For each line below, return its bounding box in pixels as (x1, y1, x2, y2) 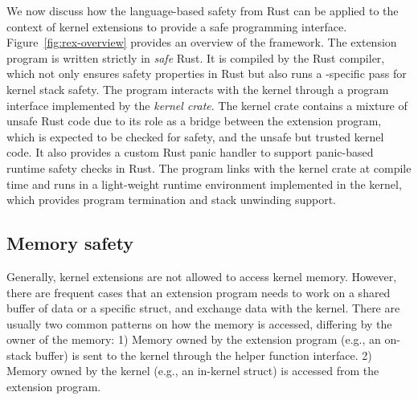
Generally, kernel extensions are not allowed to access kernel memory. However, (6, 267, 397, 284)
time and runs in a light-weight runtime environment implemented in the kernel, (6, 175, 402, 192)
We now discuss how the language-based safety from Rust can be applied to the (6, 2, 399, 18)
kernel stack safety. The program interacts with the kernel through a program (6, 80, 389, 97)
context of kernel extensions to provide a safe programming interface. (6, 18, 347, 35)
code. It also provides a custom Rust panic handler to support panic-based (6, 144, 374, 161)
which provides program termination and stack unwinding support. (6, 191, 336, 208)
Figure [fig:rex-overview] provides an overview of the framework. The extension (6, 34, 397, 51)
